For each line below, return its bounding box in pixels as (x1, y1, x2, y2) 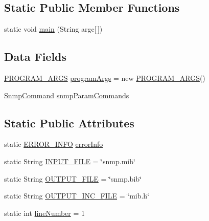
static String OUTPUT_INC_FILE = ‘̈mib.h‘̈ (4, 190, 150, 201)
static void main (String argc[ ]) (4, 24, 103, 34)
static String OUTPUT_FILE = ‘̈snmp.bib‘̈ (4, 173, 142, 184)
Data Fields (4, 49, 67, 64)
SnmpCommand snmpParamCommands (4, 90, 129, 100)
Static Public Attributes (4, 115, 134, 130)
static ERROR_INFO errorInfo (4, 139, 103, 149)
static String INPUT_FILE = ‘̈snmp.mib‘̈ (4, 156, 135, 166)
